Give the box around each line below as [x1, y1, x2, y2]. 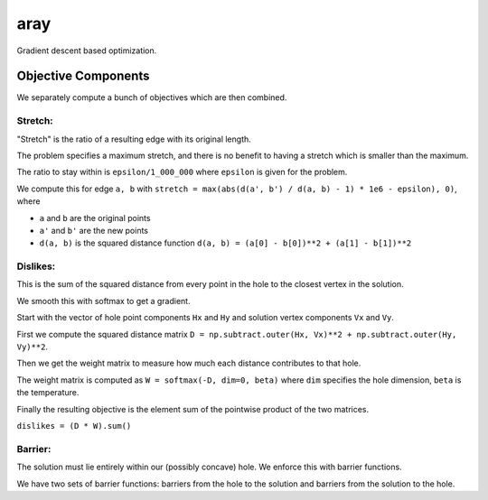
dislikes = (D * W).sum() [16, 421, 132, 431]
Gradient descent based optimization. [16, 45, 157, 56]
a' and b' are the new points [39, 225, 149, 236]
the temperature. [16, 387, 80, 398]
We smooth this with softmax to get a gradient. [16, 295, 191, 306]
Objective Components [16, 69, 150, 84]
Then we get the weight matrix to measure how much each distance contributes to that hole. [16, 357, 361, 369]
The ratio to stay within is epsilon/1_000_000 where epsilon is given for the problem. [16, 167, 348, 178]
